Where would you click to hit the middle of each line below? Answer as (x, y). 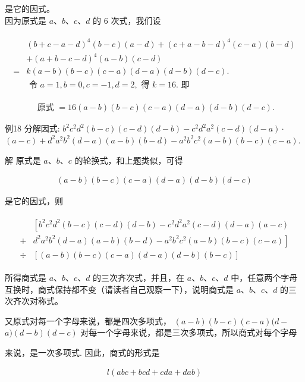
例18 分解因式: (32, 128)
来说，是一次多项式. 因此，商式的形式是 (82, 352)
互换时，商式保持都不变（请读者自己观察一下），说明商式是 (119, 289)
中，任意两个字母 (264, 277)
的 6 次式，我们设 (127, 20)
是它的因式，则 (34, 201)
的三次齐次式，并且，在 (139, 277)
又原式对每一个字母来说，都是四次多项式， (88, 320)
